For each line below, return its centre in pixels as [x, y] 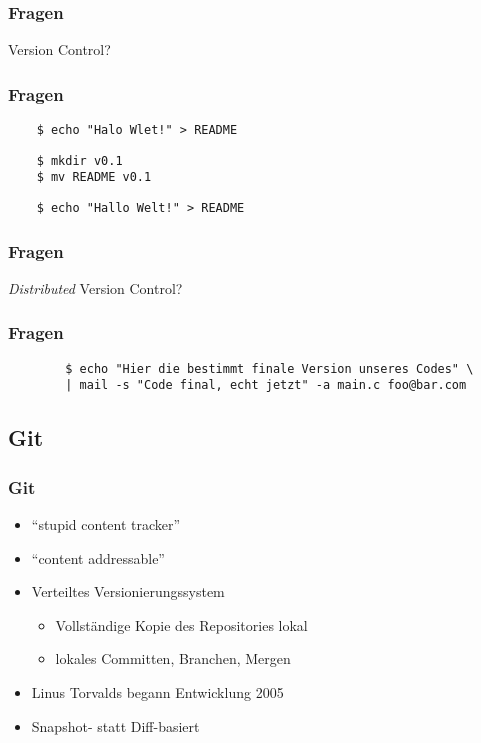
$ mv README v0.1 [94, 177]
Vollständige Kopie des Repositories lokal [181, 624]
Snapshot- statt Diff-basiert [115, 725]
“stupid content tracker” [106, 524]
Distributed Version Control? [95, 287]
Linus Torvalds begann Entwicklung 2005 [157, 691]
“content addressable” [98, 557]
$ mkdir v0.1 [79, 160]
